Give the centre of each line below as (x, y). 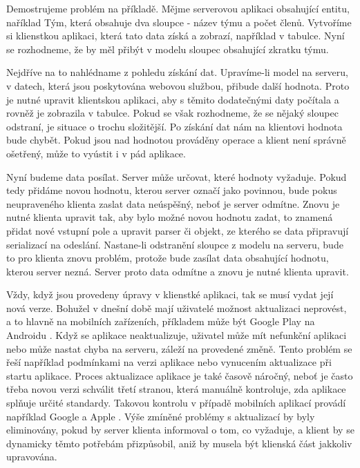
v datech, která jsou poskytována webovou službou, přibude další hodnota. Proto (178, 85)
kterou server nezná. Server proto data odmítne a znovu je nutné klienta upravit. (178, 271)
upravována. (32, 457)
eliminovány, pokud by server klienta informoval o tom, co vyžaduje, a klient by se (180, 430)
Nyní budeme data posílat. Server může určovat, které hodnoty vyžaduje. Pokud (177, 176)
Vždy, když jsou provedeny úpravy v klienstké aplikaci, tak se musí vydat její (170, 294)
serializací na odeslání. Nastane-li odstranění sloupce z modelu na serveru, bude (175, 244)
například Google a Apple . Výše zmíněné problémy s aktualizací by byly (161, 416)
